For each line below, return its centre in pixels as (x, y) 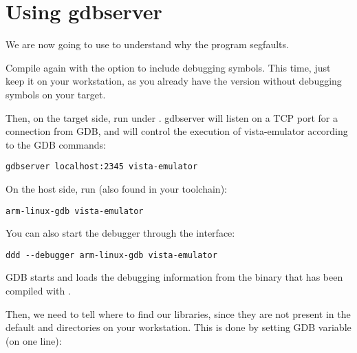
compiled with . (38, 291)
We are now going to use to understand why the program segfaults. (147, 44)
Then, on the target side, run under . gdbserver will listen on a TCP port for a (172, 117)
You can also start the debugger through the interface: (120, 233)
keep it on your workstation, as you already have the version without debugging (174, 81)
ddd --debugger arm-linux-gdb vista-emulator (111, 255)
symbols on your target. (56, 94)
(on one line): (34, 340)
